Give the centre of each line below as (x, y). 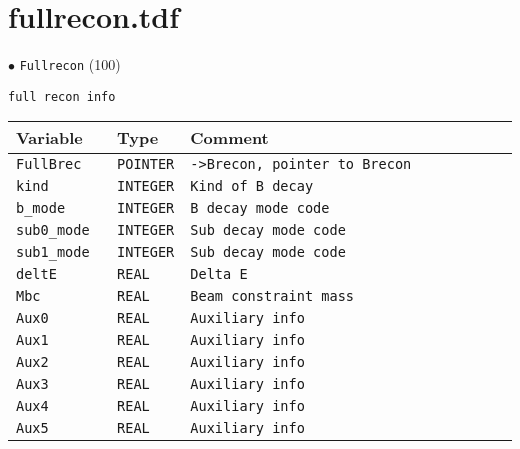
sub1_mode (53, 252)
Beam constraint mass (272, 296)
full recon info (62, 96)
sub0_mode (53, 230)
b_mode (41, 208)
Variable (49, 138)
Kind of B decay (252, 186)
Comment (229, 138)
